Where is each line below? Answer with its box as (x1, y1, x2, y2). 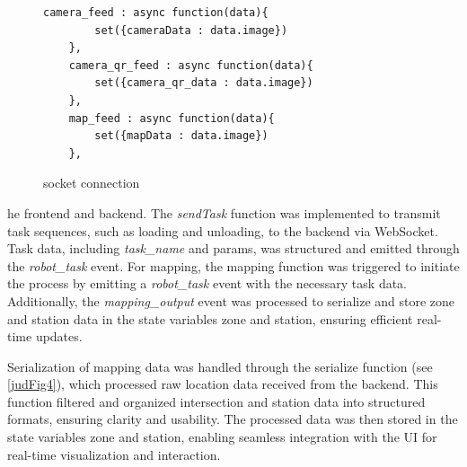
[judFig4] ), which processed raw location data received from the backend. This (7, 374, 438, 393)
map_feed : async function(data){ (68, 111, 275, 125)
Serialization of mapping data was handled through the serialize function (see (7, 357, 433, 375)
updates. (35, 327, 83, 346)
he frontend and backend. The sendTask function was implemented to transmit (7, 203, 441, 222)
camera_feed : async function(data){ (43, 6, 269, 19)
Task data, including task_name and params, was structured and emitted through (7, 239, 460, 258)
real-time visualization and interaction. (7, 445, 221, 463)
